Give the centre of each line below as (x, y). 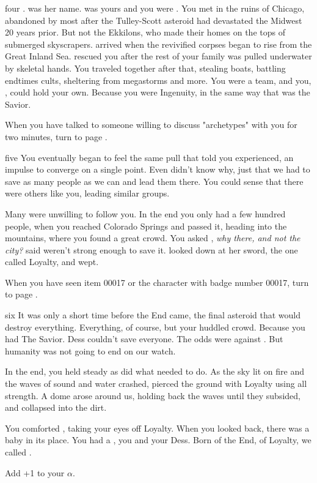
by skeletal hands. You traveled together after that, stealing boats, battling (145, 68)
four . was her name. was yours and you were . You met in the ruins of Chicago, (155, 8)
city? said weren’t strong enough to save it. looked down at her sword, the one (151, 249)
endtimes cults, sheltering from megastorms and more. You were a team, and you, (158, 80)
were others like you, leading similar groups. (87, 193)
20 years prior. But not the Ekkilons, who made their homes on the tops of (145, 32)
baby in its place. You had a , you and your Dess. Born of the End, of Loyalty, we (158, 440)
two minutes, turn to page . (56, 136)
